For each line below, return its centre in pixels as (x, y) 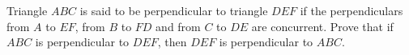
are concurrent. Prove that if (322, 26)
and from (178, 26)
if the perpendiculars (351, 10)
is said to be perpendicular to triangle (174, 10)
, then (172, 42)
